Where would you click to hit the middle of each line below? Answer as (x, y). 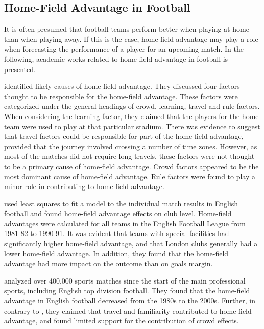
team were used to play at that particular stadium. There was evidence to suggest (132, 126)
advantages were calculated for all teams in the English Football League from (125, 223)
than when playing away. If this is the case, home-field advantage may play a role (131, 39)
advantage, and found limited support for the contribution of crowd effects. (122, 321)
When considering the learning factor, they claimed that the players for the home (131, 116)
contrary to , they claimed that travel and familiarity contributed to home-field (128, 310)
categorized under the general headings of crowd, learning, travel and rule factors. (132, 106)
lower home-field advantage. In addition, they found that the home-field (116, 253)
